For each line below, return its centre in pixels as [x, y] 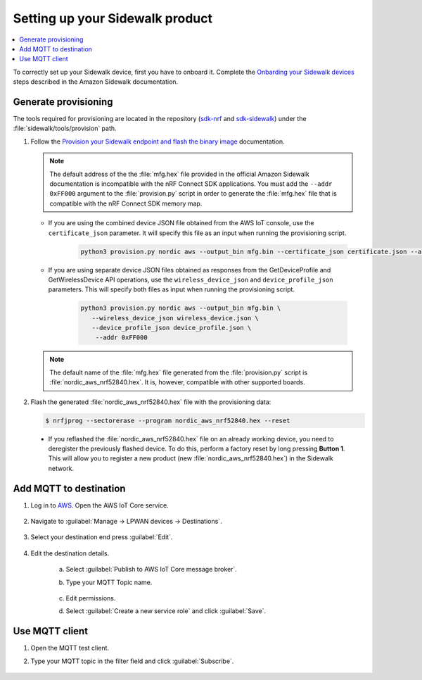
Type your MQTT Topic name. [109, 582]
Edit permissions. [91, 598]
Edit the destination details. [70, 553]
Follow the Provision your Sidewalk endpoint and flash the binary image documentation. [158, 141]
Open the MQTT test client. [70, 648]
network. [61, 468]
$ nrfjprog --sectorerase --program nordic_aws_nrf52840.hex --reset [168, 420]
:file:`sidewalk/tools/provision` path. [65, 128]
